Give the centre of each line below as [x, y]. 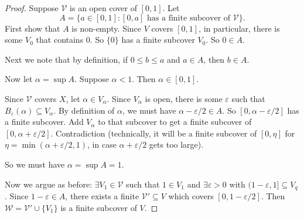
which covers [191, 195]
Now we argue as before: [49, 184]
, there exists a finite [102, 195]
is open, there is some [184, 98]
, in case [102, 144]
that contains [60, 40]
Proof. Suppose [32, 8]
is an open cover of [103, 8]
